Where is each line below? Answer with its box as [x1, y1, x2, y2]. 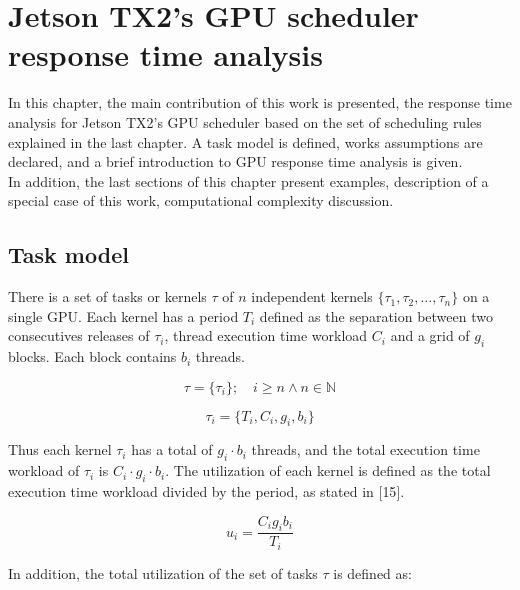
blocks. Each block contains [8, 346, 177, 367]
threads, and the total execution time [251, 439, 480, 460]
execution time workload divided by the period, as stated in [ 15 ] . [8, 481, 405, 502]
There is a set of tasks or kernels [8, 286, 207, 307]
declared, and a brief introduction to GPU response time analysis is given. [8, 151, 463, 172]
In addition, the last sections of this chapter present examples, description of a [8, 170, 489, 191]
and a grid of [390, 325, 470, 346]
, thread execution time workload [164, 325, 368, 346]
